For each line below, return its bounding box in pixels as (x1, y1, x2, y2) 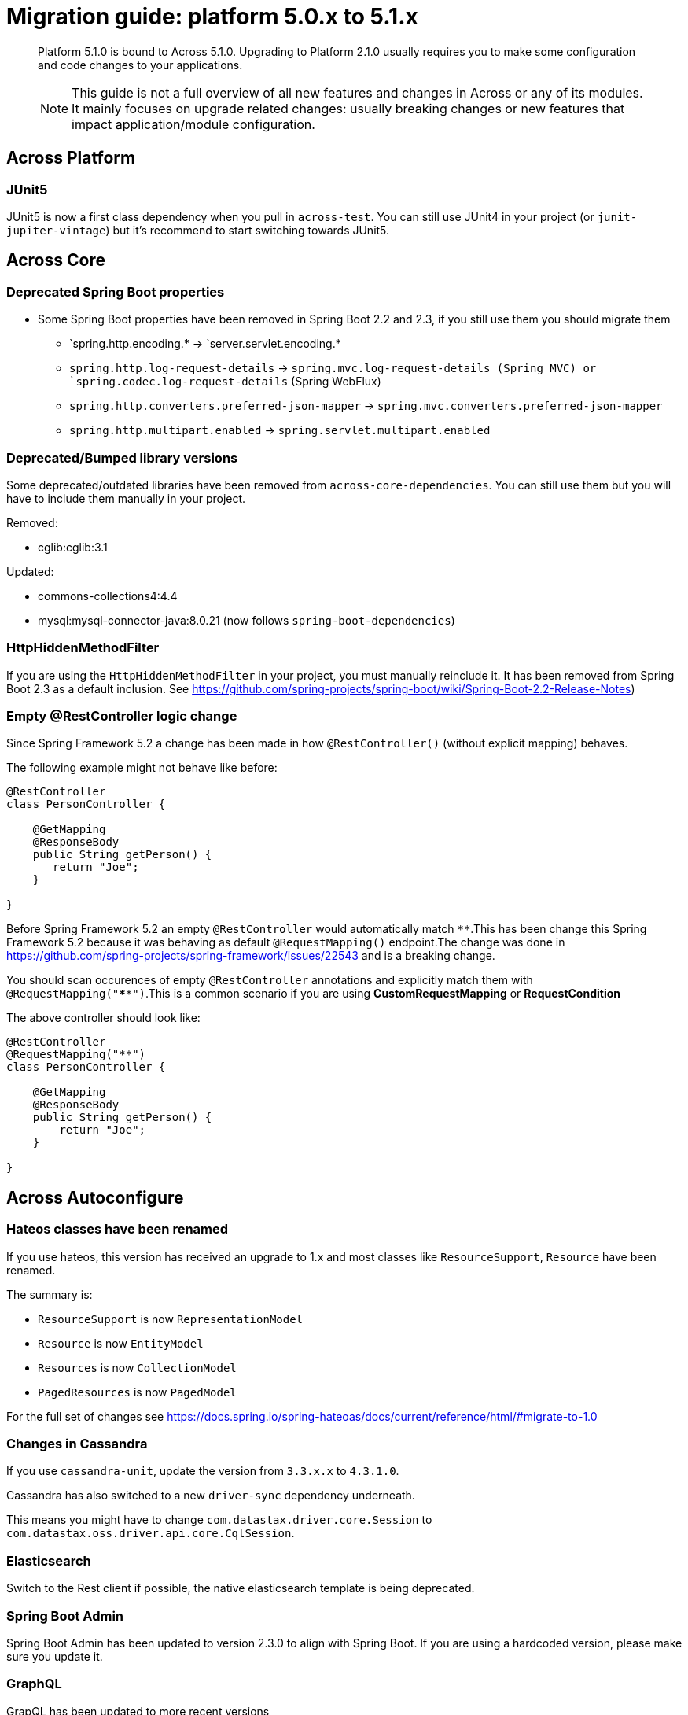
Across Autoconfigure (6, 1187, 184, 1208)
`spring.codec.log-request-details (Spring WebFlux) (69, 374, 381, 389)
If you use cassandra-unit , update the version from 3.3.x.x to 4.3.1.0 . (6, 1464, 399, 1478)
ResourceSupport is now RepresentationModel (38, 1311, 304, 1326)
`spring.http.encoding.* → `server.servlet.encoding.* (69, 337, 341, 351)
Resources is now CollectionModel (38, 1360, 237, 1374)
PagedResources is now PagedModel (38, 1385, 237, 1399)
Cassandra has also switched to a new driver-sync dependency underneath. (6, 1488, 415, 1503)
